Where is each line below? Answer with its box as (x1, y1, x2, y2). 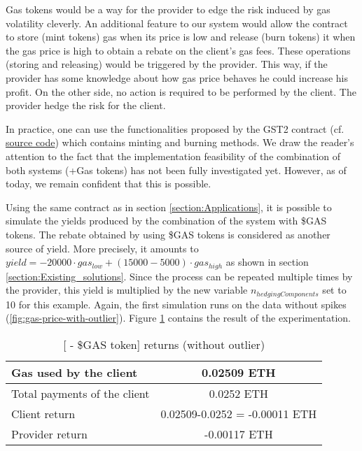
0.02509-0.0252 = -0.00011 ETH (160, 405, 317, 422)
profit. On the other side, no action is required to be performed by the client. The (6, 84, 356, 99)
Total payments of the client (11, 385, 150, 401)
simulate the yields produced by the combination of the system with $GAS (6, 213, 327, 228)
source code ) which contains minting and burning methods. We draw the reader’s (6, 135, 354, 150)
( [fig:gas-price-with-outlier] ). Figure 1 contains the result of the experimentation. (6, 310, 351, 325)
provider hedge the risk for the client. (6, 98, 166, 113)
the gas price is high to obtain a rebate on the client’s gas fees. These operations (6, 43, 351, 57)
